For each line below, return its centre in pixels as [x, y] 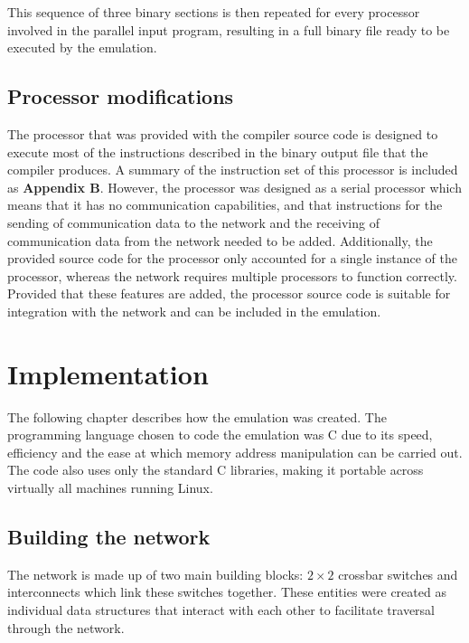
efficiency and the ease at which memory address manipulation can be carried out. [235, 452]
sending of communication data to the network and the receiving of [193, 222]
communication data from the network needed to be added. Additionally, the [220, 240]
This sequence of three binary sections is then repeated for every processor [214, 12]
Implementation [108, 373]
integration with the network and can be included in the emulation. [194, 311]
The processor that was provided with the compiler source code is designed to [223, 133]
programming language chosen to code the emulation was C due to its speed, [220, 435]
